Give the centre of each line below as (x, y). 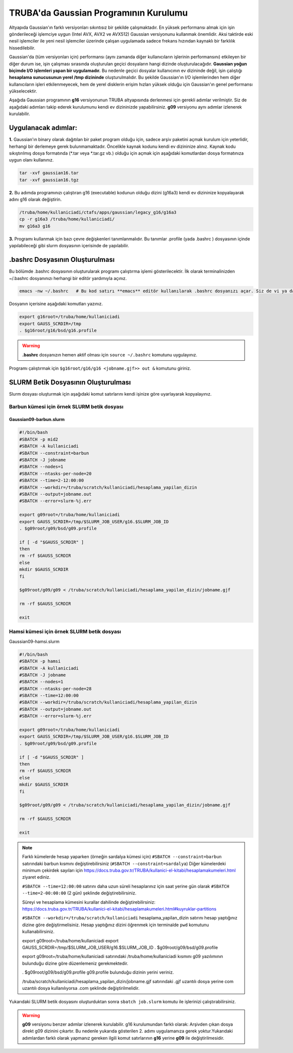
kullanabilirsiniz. (38, 932)
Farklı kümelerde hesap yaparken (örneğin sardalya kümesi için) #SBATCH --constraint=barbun (122, 857)
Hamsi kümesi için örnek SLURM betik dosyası (65, 632)
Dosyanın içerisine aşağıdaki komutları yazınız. (56, 304)
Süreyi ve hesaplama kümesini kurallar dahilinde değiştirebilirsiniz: (89, 902)
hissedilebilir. (22, 48)
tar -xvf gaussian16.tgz (49, 180)
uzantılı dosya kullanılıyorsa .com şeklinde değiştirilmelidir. (81, 988)
